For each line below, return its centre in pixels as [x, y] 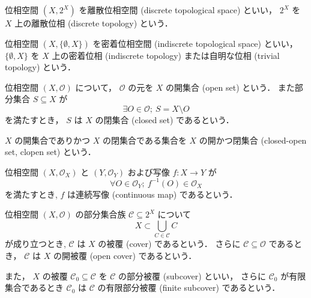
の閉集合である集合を [145, 140]
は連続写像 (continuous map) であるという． [152, 194]
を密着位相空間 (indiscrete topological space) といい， [195, 43]
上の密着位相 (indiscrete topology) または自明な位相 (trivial [166, 55]
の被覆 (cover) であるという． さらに [169, 244]
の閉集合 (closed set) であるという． [165, 119]
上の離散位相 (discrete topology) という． [94, 23]
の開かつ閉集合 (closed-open [253, 140]
